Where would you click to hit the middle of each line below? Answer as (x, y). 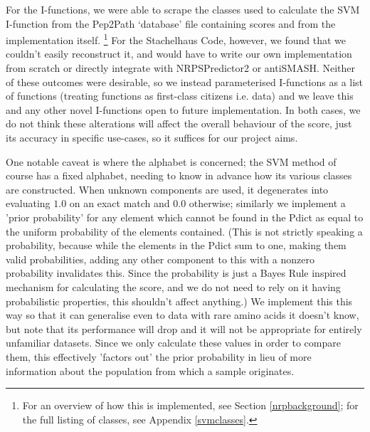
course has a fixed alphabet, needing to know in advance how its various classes (179, 175)
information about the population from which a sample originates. (150, 370)
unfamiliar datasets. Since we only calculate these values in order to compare (173, 343)
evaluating (28, 203)
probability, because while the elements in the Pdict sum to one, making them (176, 245)
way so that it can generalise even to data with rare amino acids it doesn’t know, (183, 315)
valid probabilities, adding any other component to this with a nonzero (160, 259)
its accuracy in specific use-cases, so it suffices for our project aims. (152, 137)
